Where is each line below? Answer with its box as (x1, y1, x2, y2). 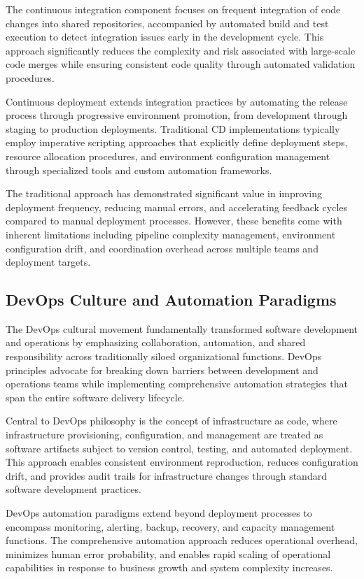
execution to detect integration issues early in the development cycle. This (6, 29, 324, 44)
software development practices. (6, 482, 141, 496)
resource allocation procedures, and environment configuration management (6, 148, 330, 163)
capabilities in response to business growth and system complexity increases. (6, 560, 333, 575)
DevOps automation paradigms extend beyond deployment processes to (6, 506, 312, 520)
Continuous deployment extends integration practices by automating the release (6, 94, 348, 108)
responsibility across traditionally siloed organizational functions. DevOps (6, 349, 322, 364)
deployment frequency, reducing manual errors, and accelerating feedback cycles (6, 199, 348, 214)
